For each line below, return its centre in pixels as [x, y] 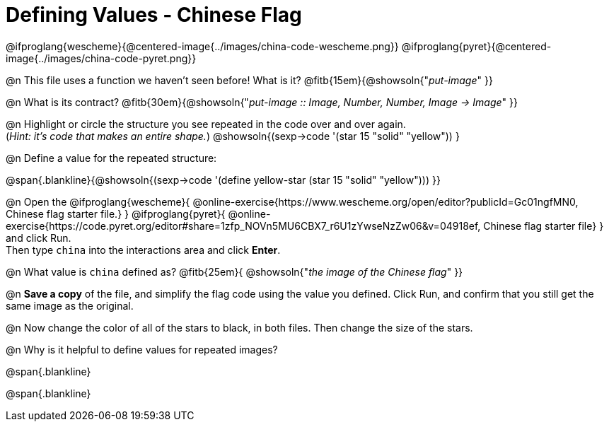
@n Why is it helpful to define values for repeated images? [142, 349]
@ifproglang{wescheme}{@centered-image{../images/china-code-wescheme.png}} [202, 46]
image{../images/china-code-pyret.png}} [101, 58]
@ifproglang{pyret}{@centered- [476, 46]
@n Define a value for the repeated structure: [111, 158]
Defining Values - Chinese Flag [154, 15]
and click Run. [39, 238]
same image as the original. [70, 305]
